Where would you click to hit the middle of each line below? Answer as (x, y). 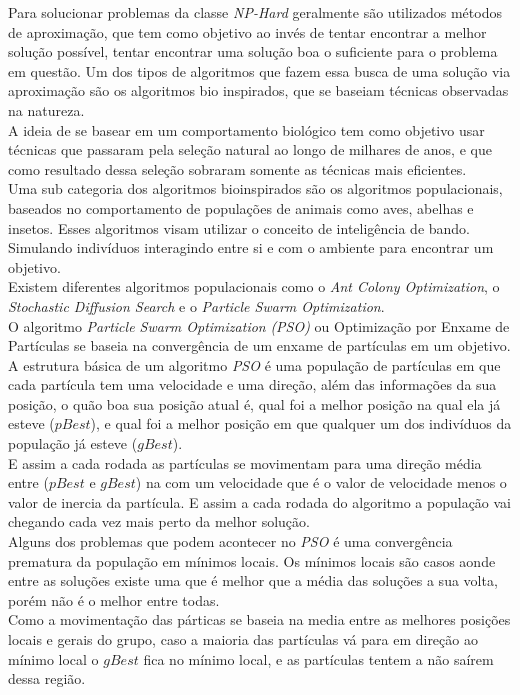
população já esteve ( (73, 443)
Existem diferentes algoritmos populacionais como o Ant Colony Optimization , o (254, 286)
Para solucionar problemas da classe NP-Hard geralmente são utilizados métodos (255, 12)
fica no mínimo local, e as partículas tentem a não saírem (318, 658)
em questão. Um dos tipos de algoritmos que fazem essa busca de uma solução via (259, 70)
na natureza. (46, 109)
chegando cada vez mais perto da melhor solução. (159, 521)
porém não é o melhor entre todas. (114, 599)
